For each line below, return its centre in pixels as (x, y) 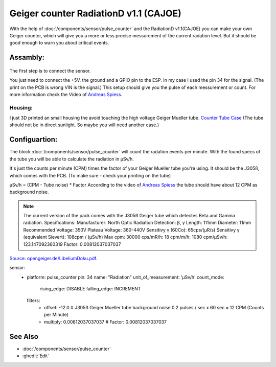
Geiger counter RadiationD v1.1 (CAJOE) (95, 13)
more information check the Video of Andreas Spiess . (66, 94)
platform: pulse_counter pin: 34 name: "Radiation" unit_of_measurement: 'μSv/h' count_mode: (125, 277)
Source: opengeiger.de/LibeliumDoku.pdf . (53, 259)
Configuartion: (33, 140)
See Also (24, 337)
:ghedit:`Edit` (36, 356)
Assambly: (27, 58)
